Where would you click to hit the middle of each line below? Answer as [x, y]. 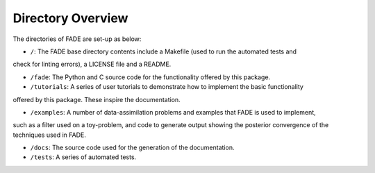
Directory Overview [70, 18]
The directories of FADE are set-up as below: [77, 39]
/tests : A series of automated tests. [83, 157]
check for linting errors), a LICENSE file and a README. [92, 64]
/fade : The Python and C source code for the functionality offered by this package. [150, 77]
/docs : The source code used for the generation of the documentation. [132, 148]
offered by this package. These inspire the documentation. [97, 99]
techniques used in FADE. [50, 135]
